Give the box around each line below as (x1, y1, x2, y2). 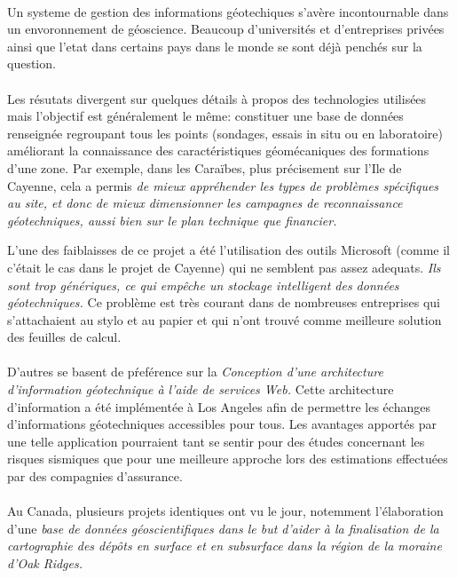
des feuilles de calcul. (7, 328, 122, 346)
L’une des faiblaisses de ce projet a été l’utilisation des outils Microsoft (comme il (7, 241, 451, 259)
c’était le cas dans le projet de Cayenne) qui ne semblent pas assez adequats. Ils (7, 257, 441, 276)
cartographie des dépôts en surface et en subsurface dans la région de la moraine (7, 536, 442, 555)
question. (7, 54, 56, 73)
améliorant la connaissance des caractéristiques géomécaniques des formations (7, 141, 429, 160)
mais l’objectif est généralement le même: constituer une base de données (7, 107, 404, 125)
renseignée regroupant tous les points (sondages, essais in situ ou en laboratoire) (7, 123, 443, 142)
